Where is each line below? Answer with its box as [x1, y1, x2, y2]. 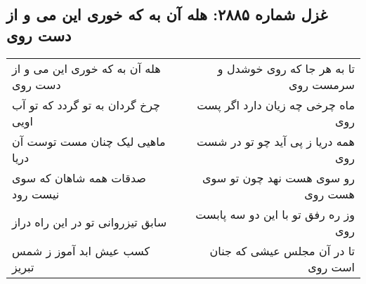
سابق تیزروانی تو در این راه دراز [12, 214, 167, 231]
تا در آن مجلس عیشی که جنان [209, 242, 355, 259]
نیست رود [12, 185, 60, 202]
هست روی [304, 185, 355, 202]
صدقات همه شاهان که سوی [12, 169, 146, 186]
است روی [308, 258, 355, 275]
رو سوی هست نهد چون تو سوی [202, 169, 355, 186]
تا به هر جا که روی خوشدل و [217, 60, 355, 76]
